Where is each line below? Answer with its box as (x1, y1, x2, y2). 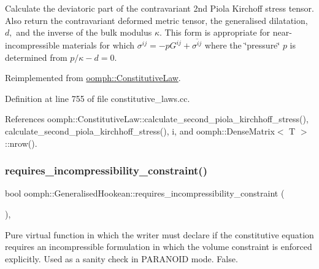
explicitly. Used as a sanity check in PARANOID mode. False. (5, 252, 238, 265)
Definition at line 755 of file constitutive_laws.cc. (5, 92, 190, 104)
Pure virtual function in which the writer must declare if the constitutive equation (5, 228, 314, 241)
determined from (5, 50, 67, 63)
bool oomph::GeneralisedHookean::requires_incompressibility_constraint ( (5, 187, 285, 200)
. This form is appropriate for (159, 26, 271, 39)
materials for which (62, 39, 135, 52)
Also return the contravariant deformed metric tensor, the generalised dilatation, (5, 14, 308, 26)
